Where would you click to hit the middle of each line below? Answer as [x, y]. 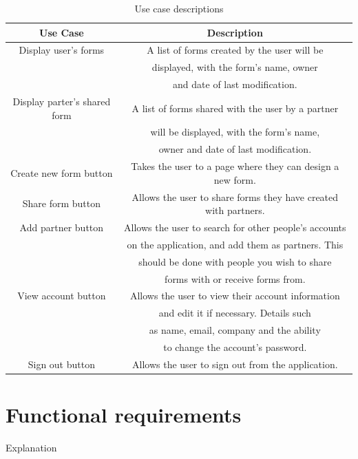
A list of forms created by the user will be [235, 50]
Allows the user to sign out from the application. [235, 364]
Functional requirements [124, 414]
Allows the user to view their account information [235, 296]
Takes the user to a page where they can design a [235, 166]
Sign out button [61, 364]
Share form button [61, 203]
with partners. [235, 210]
